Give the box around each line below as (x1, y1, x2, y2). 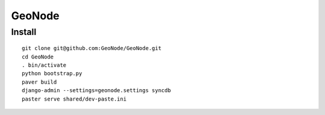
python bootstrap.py (22, 70, 82, 77)
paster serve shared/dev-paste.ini (22, 95, 127, 102)
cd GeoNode (22, 53, 54, 60)
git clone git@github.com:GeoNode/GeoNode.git (22, 45, 162, 52)
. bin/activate (22, 61, 67, 69)
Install (11, 26, 37, 37)
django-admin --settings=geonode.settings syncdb (22, 87, 172, 94)
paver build (22, 78, 57, 85)
